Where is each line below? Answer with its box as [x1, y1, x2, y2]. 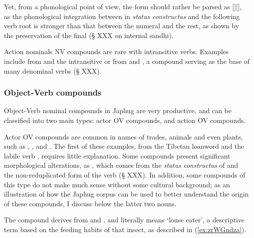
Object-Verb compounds [4, 86, 101, 99]
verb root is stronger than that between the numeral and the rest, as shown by [4, 20, 239, 31]
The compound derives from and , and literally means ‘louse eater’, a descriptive [4, 215, 245, 225]
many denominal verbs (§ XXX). [4, 65, 102, 76]
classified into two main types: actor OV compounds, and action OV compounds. [4, 115, 246, 125]
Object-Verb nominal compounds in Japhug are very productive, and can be [4, 105, 232, 116]
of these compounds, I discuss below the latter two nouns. [4, 198, 176, 208]
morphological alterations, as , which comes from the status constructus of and [4, 160, 238, 170]
